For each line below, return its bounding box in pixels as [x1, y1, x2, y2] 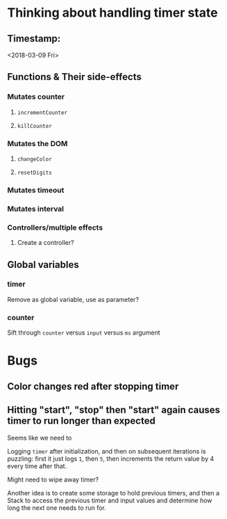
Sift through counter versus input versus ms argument [7, 328, 161, 337]
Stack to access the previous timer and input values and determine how [7, 496, 212, 504]
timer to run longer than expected [7, 415, 156, 427]
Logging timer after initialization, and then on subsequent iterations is [7, 447, 206, 455]
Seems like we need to [7, 433, 72, 442]
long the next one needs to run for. [7, 503, 106, 512]
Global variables [7, 259, 79, 271]
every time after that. [7, 461, 67, 470]
